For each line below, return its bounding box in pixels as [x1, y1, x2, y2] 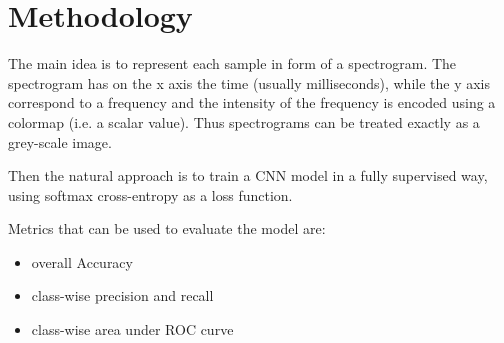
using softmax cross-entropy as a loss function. [8, 184, 293, 205]
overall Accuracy [31, 251, 133, 272]
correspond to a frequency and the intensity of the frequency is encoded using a [8, 92, 496, 113]
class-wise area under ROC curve [31, 319, 234, 340]
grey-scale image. [8, 131, 112, 152]
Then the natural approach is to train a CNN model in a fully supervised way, [8, 165, 488, 186]
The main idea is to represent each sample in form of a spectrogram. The [8, 53, 457, 74]
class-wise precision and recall [31, 285, 214, 306]
